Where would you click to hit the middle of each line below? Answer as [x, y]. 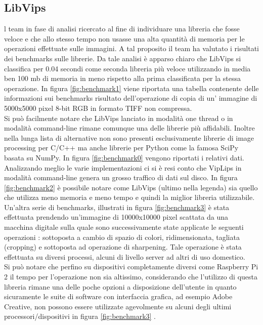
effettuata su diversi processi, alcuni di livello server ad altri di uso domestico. [125, 256]
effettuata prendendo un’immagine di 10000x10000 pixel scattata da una [116, 217]
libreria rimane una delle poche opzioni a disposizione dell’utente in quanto [120, 286]
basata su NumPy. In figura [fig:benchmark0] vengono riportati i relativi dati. [124, 157]
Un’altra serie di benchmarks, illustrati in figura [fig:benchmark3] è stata [117, 207]
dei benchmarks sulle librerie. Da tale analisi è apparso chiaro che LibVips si [123, 58]
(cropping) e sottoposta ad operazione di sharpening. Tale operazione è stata [123, 247]
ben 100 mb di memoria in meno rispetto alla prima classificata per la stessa [123, 78]
